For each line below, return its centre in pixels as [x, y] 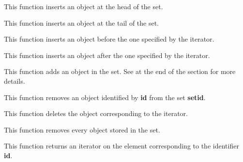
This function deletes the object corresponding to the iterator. [96, 113]
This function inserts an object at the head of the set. [84, 6]
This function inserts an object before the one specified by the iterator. [109, 39]
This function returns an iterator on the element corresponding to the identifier [121, 146]
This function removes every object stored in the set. [82, 129]
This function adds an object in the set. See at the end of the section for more [120, 71]
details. [15, 81]
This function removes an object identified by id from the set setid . [105, 97]
